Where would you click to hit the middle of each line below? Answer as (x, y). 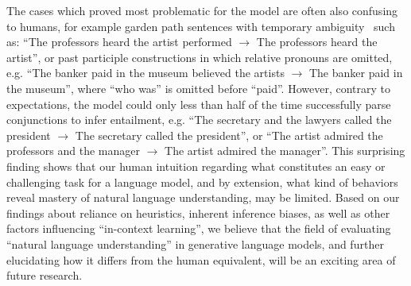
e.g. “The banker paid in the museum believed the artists (145, 73)
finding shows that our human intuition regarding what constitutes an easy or (196, 166)
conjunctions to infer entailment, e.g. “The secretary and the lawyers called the (199, 120)
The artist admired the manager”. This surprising (285, 151)
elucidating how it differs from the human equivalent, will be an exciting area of (201, 259)
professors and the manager (73, 151)
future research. (45, 275)
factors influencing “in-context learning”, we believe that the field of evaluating (199, 228)
